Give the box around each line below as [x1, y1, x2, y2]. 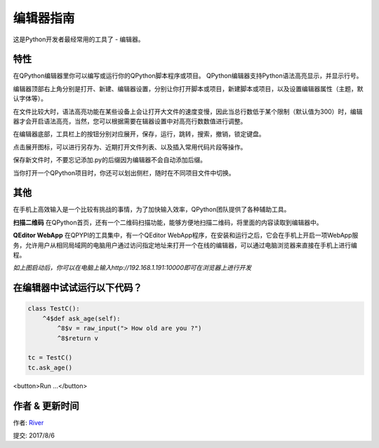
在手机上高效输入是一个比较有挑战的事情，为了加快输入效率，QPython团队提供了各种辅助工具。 [13, 205, 291, 214]
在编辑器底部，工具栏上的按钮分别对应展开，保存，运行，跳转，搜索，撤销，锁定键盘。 [13, 130, 265, 138]
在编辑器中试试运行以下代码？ [13, 282, 142, 294]
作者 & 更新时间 [13, 400, 80, 412]
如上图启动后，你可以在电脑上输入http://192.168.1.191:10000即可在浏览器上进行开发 [13, 264, 252, 272]
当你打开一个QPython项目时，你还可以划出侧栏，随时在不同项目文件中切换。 [13, 168, 235, 177]
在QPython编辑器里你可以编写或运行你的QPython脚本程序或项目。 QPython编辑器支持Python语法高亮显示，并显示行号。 [13, 72, 363, 80]
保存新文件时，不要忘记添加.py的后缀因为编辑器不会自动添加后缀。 [13, 156, 207, 164]
